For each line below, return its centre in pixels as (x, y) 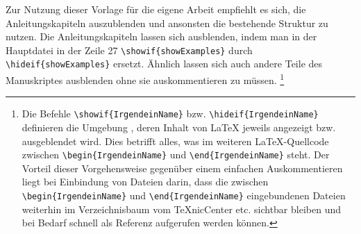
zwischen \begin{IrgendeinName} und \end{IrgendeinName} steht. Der (176, 154)
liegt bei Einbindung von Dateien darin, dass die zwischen (145, 182)
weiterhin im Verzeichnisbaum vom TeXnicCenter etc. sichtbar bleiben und (181, 209)
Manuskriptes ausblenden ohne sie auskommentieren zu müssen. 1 (145, 79)
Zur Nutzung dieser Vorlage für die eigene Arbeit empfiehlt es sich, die (156, 9)
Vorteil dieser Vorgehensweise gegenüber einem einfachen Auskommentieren (182, 168)
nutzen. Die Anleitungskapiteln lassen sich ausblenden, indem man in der (161, 36)
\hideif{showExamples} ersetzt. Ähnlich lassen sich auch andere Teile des (164, 64)
